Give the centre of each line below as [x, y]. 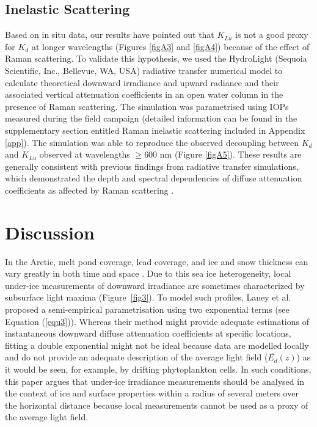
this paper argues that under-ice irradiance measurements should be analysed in [155, 381]
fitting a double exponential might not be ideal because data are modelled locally [157, 345]
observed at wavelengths [85, 154]
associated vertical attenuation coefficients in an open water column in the [144, 94]
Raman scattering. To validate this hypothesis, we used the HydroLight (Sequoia [156, 58]
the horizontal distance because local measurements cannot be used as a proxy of [157, 405]
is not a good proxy [272, 35]
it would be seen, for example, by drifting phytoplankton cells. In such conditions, [158, 369]
